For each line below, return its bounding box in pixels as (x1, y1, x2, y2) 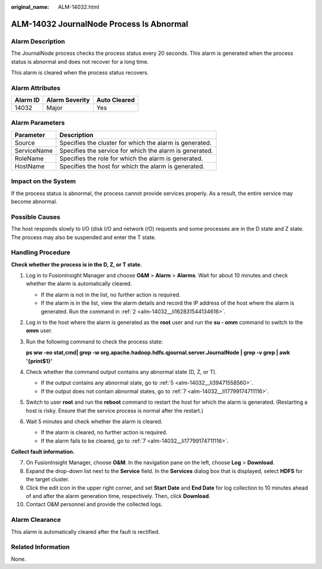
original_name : (11, 4, 49, 10)
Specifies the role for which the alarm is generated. (59, 154, 203, 162)
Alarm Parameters (11, 119, 65, 127)
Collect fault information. (11, 448, 75, 456)
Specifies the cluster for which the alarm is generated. (59, 138, 212, 147)
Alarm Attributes (11, 84, 61, 92)
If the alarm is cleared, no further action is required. (41, 429, 168, 436)
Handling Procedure (11, 248, 71, 256)
